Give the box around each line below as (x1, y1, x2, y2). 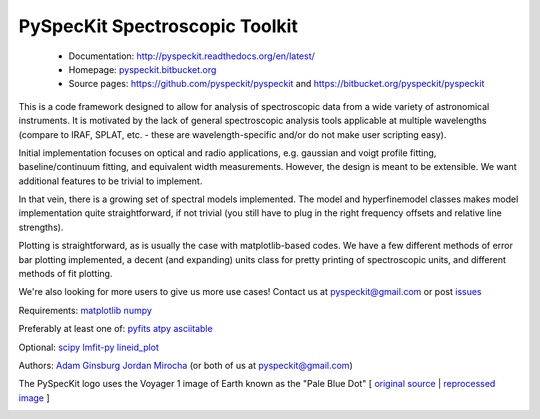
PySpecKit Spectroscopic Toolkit (18, 15, 299, 37)
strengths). (18, 221, 64, 233)
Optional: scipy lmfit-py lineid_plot (18, 341, 160, 353)
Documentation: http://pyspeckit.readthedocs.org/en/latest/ (68, 50, 315, 62)
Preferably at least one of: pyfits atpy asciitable (18, 323, 214, 335)
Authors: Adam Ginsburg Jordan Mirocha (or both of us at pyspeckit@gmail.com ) (18, 359, 354, 371)
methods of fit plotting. (18, 268, 113, 280)
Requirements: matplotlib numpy (18, 304, 152, 316)
